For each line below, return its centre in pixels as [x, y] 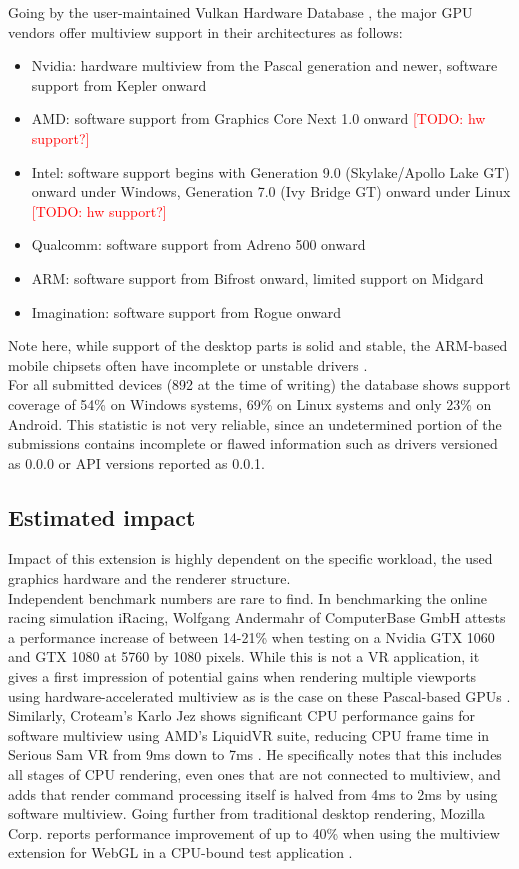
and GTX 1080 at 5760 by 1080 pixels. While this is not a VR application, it [244, 656]
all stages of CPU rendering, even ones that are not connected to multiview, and [254, 774]
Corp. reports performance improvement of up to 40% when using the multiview [254, 832]
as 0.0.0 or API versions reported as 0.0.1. [136, 462]
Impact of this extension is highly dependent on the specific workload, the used [250, 558]
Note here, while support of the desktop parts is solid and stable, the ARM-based [258, 345]
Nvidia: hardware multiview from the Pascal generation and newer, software [264, 65]
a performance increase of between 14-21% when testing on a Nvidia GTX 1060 [251, 636]
